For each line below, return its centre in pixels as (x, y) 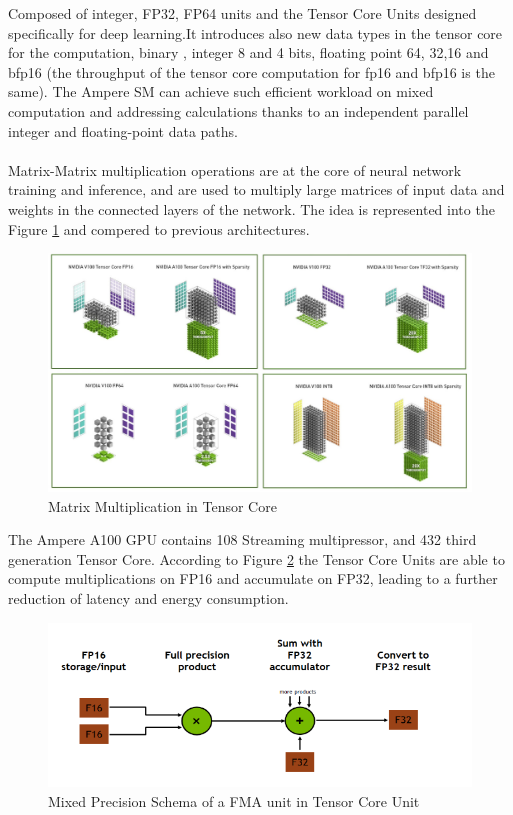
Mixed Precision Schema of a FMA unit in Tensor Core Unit (234, 800)
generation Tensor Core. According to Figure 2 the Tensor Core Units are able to (256, 558)
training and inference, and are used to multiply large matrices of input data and (256, 189)
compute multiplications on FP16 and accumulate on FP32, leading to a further (253, 578)
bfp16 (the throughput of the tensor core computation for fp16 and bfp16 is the (251, 71)
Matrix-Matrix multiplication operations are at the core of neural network (235, 169)
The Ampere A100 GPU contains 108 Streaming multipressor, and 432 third (242, 539)
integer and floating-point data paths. (123, 130)
